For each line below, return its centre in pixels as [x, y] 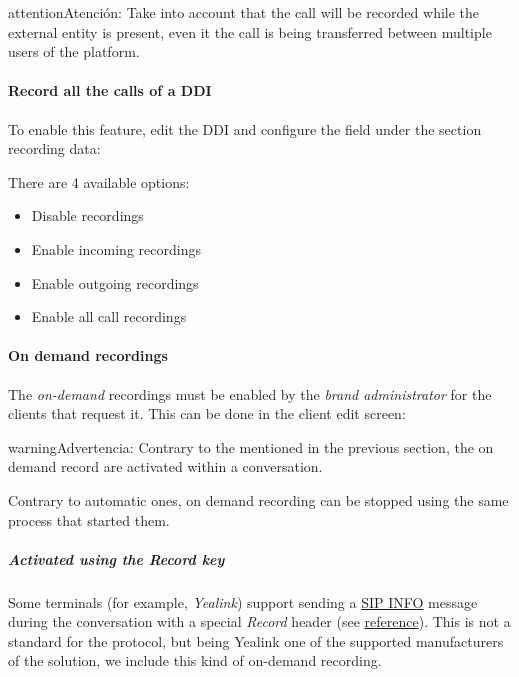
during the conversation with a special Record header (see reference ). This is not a [259, 621]
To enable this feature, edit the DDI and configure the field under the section [245, 128]
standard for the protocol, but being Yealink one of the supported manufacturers [256, 640]
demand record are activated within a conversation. [165, 466]
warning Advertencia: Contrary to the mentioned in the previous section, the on [251, 446]
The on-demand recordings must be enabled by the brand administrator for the [250, 393]
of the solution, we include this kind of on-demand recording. [195, 660]
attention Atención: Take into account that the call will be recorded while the [244, 12]
